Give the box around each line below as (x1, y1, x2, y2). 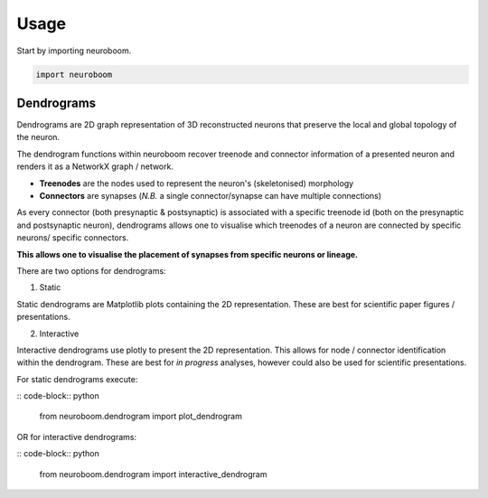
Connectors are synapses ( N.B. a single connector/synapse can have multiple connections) (39, 190, 382, 201)
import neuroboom (35, 69, 113, 80)
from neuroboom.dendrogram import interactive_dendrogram (39, 468, 267, 479)
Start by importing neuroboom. (16, 45, 132, 56)
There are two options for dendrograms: (16, 265, 166, 276)
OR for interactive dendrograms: (16, 431, 137, 442)
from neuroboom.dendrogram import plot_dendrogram (39, 411, 243, 422)
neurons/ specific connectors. (16, 232, 129, 243)
